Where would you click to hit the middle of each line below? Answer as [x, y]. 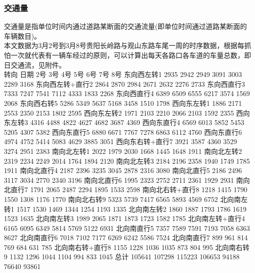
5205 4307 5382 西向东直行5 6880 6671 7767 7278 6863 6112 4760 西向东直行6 [123, 132]
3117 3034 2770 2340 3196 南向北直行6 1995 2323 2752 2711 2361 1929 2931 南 [124, 180]
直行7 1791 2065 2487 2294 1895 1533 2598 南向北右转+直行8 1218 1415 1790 [129, 189]
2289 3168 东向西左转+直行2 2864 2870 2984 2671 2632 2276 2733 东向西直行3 [125, 84]
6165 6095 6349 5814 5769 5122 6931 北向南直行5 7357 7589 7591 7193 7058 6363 [127, 228]
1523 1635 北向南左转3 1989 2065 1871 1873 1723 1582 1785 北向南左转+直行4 [125, 218]
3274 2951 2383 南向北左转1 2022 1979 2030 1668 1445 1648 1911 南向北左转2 [123, 151]
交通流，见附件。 [38, 64]
